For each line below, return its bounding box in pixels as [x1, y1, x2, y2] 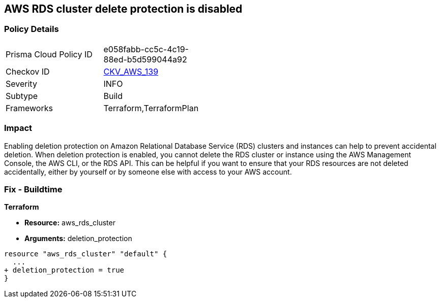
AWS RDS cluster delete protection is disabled [4, 3, 243, 15]
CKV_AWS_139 [103, 66, 159, 77]
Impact [4, 123, 33, 133]
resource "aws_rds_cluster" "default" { [4, 250, 167, 258]
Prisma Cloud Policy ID [6, 49, 93, 59]
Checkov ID [6, 66, 50, 77]
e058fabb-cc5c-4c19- [103, 44, 189, 54]
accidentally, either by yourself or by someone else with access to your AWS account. [4, 167, 292, 176]
